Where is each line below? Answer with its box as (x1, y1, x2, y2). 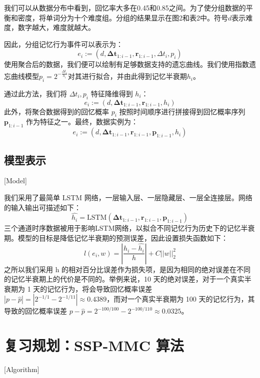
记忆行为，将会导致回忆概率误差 (47, 283, 152, 294)
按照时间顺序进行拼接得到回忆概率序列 (119, 106, 245, 116)
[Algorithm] (4, 364, 39, 375)
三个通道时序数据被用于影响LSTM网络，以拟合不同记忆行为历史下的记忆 (4, 223, 241, 233)
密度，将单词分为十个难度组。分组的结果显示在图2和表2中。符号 (17, 12, 228, 22)
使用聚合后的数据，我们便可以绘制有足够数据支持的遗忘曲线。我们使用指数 (4, 59, 249, 69)
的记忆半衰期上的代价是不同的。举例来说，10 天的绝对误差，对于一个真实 (4, 274, 244, 284)
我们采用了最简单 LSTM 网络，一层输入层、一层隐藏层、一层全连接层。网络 (4, 192, 252, 203)
